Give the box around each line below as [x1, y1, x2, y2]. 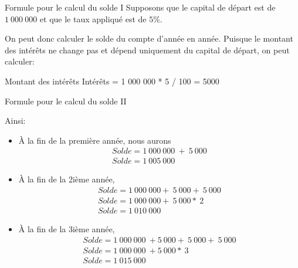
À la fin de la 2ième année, [18, 173, 115, 185]
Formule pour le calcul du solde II [5, 94, 127, 107]
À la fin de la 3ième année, [18, 223, 115, 235]
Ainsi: [5, 114, 26, 127]
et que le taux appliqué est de [39, 12, 147, 25]
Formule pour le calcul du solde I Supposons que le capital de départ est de [5, 1, 276, 13]
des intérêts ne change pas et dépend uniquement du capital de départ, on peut [5, 43, 290, 56]
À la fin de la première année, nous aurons [18, 134, 171, 146]
